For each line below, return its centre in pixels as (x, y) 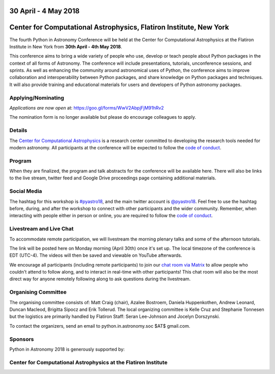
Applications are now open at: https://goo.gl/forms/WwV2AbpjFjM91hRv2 (87, 108)
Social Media (26, 191)
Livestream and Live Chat (42, 229)
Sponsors (22, 339)
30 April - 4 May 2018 (45, 11)
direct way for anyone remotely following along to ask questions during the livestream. (100, 279)
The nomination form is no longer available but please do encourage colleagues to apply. (103, 117)
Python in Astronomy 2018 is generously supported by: (67, 349)
